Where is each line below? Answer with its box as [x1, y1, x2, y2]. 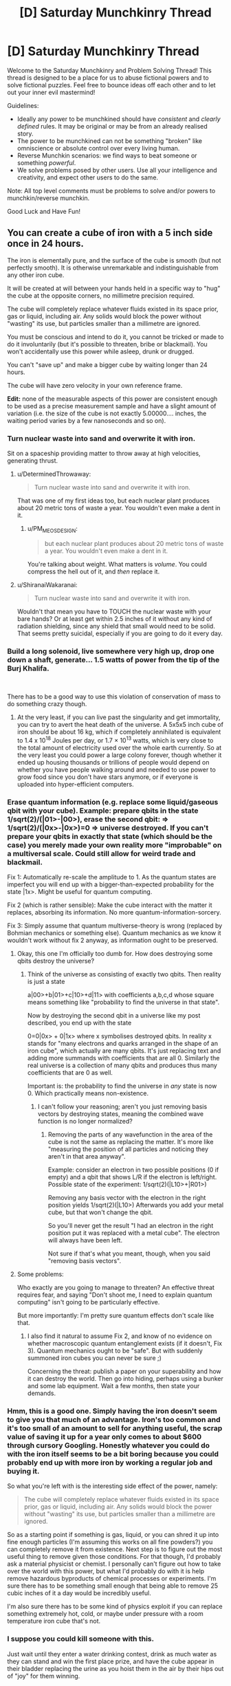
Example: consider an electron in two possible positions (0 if [47, 1165, 219, 1174]
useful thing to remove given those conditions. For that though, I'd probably [7, 1553, 221, 1561]
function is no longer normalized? [37, 1117, 133, 1126]
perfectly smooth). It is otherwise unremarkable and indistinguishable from [7, 263, 219, 272]
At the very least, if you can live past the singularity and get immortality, [16, 713, 221, 721]
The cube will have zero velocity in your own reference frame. [7, 381, 183, 389]
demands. [27, 1389, 56, 1397]
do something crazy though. [7, 700, 87, 708]
